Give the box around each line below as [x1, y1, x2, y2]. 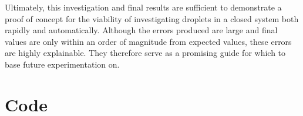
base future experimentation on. [5, 58, 120, 70]
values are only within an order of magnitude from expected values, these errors [5, 35, 292, 47]
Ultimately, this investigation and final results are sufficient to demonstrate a [5, 1, 282, 13]
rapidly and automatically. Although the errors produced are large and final [5, 24, 278, 36]
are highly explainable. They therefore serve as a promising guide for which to [5, 47, 286, 59]
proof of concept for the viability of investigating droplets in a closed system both [5, 12, 299, 24]
